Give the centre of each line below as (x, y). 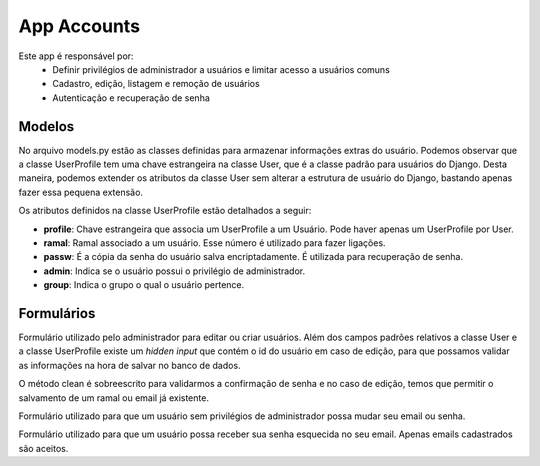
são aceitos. (43, 448)
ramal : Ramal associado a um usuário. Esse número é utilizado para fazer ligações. (214, 242)
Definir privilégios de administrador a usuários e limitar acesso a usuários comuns (221, 69)
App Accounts (79, 26)
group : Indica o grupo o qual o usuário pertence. (144, 285)
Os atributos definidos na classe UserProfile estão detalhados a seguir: (165, 211)
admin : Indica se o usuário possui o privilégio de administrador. (174, 271)
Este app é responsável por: (76, 56)
